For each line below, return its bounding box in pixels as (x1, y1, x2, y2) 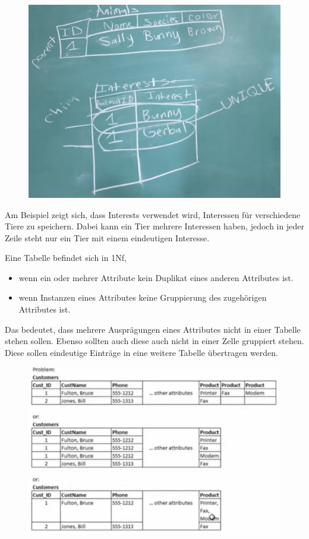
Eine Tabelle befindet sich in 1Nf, (5, 251, 127, 264)
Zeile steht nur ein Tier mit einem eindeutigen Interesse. (5, 231, 210, 244)
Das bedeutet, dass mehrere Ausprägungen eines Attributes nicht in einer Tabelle (5, 323, 301, 335)
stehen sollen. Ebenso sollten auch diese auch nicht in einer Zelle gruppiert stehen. (5, 335, 304, 347)
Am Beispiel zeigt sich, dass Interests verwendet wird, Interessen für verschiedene (5, 208, 301, 220)
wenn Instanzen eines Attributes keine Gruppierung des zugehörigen (18, 291, 267, 304)
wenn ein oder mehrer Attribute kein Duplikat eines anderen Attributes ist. (18, 271, 294, 283)
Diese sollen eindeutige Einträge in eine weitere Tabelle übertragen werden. (5, 346, 278, 358)
